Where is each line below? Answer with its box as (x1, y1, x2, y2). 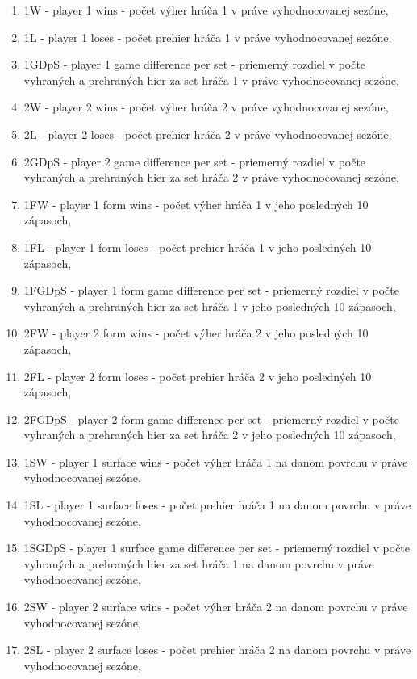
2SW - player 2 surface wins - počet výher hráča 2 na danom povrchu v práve (23, 598, 408, 615)
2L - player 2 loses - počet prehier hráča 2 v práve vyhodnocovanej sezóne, (23, 125, 392, 142)
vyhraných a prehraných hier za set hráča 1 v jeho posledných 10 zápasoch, (23, 297, 396, 314)
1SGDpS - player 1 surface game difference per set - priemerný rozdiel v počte (23, 539, 411, 556)
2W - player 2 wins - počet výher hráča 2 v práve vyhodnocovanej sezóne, (23, 98, 389, 115)
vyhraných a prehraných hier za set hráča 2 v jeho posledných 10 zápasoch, (23, 426, 396, 443)
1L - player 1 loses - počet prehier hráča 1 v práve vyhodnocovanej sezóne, (23, 28, 392, 45)
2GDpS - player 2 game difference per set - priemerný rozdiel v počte (23, 153, 366, 170)
